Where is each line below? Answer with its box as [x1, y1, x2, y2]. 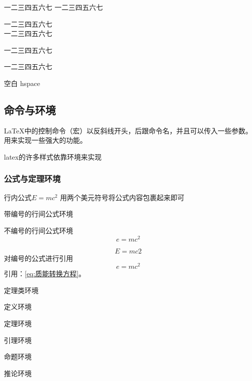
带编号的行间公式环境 [4, 209, 73, 219]
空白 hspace [4, 78, 40, 88]
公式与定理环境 [4, 172, 61, 185]
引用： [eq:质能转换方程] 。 [4, 268, 86, 279]
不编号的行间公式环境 [4, 225, 73, 235]
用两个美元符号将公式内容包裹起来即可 [60, 192, 184, 202]
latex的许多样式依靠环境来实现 [4, 151, 102, 162]
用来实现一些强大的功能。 [4, 135, 87, 145]
